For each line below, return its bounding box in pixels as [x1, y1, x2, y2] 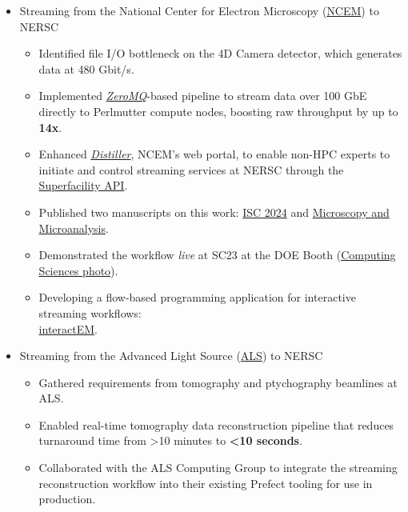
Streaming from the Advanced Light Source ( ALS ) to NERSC [19, 347, 323, 364]
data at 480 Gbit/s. [38, 60, 134, 77]
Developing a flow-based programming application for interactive [38, 289, 356, 306]
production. [38, 490, 96, 507]
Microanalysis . [38, 219, 109, 236]
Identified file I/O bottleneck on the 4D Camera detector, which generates [38, 45, 402, 62]
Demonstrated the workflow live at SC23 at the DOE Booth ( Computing [38, 246, 396, 263]
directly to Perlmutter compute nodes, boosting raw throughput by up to [38, 102, 398, 119]
